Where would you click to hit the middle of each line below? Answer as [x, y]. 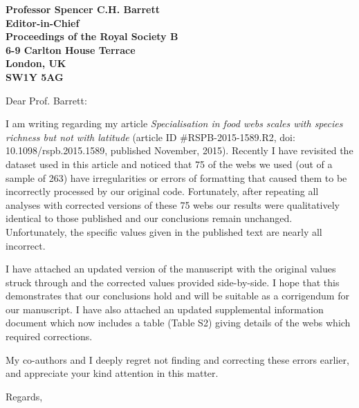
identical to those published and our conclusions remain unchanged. [149, 218]
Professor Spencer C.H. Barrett [83, 9]
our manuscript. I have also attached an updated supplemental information [165, 309]
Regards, [24, 396]
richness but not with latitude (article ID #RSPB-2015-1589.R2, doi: [150, 137]
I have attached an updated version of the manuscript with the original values [171, 269]
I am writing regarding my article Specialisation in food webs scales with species [174, 123]
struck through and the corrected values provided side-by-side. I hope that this [173, 282]
